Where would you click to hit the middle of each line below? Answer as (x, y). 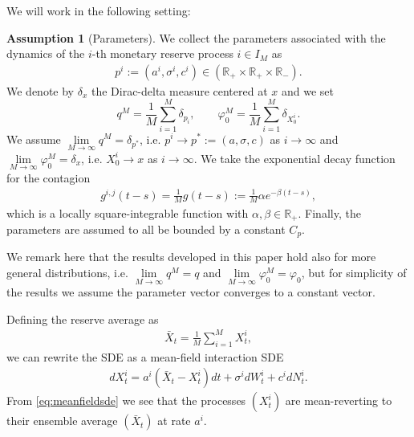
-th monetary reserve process (162, 53)
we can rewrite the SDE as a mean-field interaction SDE (145, 356)
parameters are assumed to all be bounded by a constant (146, 229)
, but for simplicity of (354, 272)
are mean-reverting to (339, 400)
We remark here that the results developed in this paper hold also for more (191, 257)
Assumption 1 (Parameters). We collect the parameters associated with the (196, 37)
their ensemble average (62, 421)
